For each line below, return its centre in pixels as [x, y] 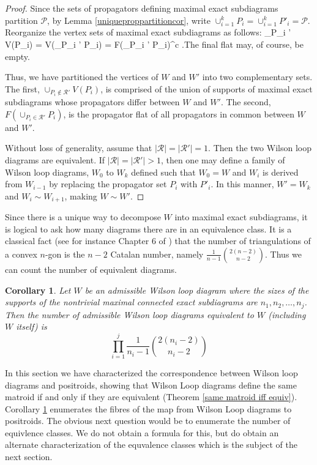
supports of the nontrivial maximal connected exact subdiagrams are [131, 302]
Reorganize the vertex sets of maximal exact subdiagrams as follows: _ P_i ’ [148, 32]
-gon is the [65, 254]
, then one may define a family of [223, 159]
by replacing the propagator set [108, 184]
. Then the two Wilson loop [260, 148]
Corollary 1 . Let [38, 290]
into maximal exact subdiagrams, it [241, 217]
